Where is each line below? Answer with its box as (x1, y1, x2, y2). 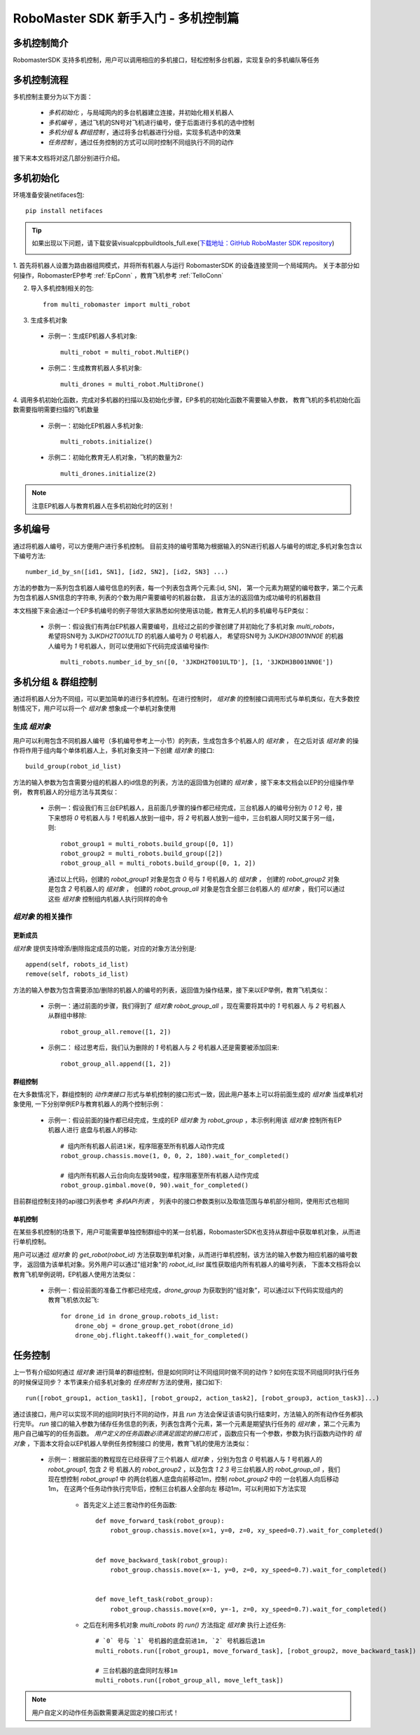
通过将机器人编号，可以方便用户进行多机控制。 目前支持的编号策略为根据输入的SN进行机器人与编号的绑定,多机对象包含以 (13, 542, 363, 550)
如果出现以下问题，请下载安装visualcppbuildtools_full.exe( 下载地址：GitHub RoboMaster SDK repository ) (31, 239, 335, 247)
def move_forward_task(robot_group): (95, 1517, 225, 1525)
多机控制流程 (13, 74, 69, 86)
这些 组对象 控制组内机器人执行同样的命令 (48, 894, 168, 903)
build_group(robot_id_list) (25, 763, 122, 770)
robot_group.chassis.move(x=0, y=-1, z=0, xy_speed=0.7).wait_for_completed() (109, 1605, 387, 1613)
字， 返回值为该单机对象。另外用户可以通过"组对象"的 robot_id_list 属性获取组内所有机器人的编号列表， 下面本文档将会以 (13, 1260, 361, 1269)
